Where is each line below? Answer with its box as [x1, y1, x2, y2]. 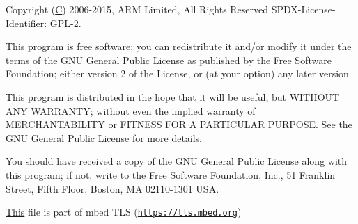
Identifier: [6, 15, 47, 30]
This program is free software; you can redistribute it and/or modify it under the [6, 39, 352, 54]
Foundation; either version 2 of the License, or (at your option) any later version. [6, 66, 352, 81]
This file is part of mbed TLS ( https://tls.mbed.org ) [6, 205, 242, 219]
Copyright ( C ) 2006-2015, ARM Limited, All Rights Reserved [6, 2, 269, 16]
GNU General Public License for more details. [6, 130, 203, 145]
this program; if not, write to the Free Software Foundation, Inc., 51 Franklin [6, 167, 336, 182]
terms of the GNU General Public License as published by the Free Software [6, 52, 332, 67]
